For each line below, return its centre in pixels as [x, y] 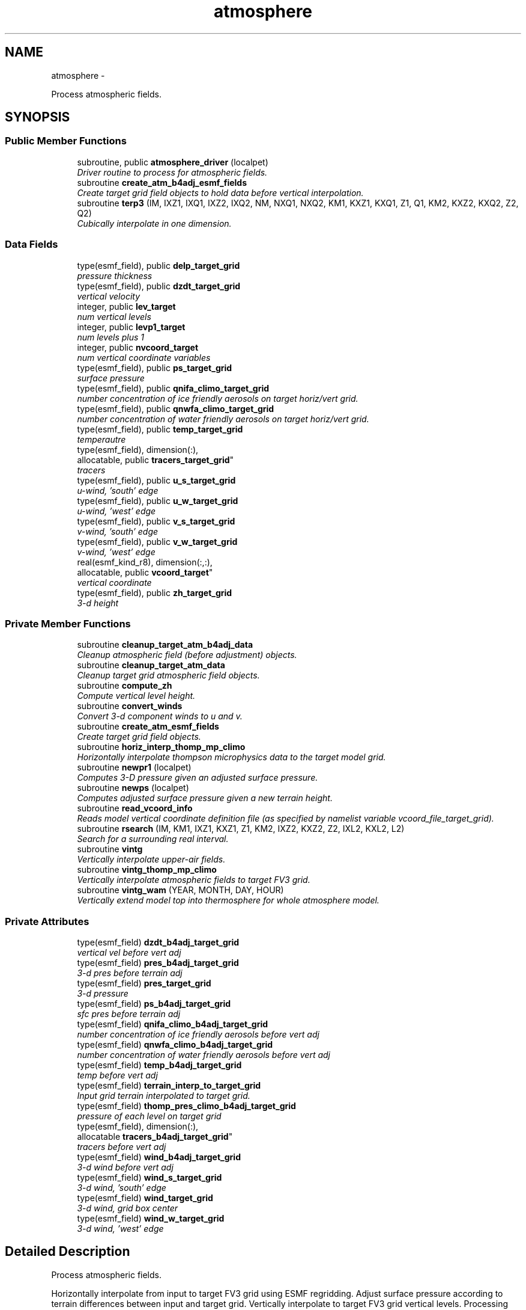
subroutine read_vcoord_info [135, 808]
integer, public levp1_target [131, 327]
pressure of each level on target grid [149, 1116]
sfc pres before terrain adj [129, 1014]
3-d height [98, 603]
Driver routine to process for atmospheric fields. [172, 172]
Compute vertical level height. [136, 696]
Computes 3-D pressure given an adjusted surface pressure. [198, 778]
